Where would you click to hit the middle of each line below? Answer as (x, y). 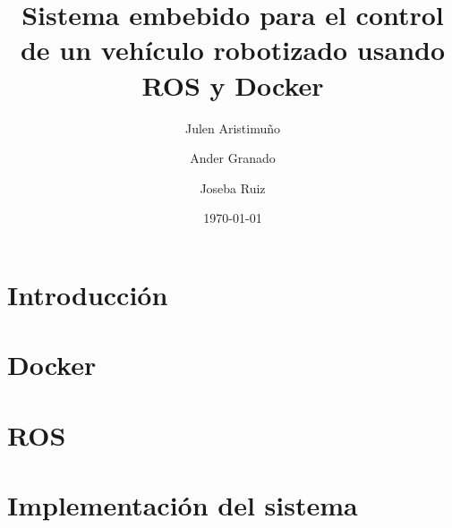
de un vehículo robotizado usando (233, 50)
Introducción (88, 294)
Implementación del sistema (183, 505)
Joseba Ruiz (233, 187)
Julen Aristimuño (233, 128)
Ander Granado (233, 158)
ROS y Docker (233, 85)
